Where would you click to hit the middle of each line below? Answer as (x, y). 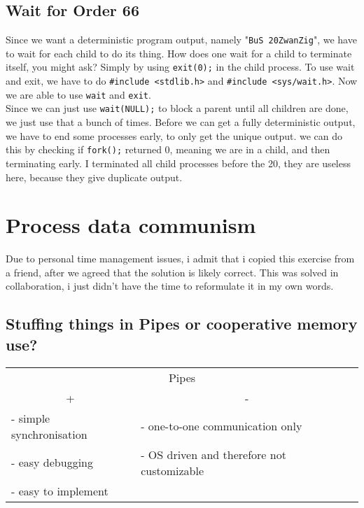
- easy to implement (60, 491)
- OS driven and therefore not (213, 454)
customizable (173, 470)
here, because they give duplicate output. (94, 177)
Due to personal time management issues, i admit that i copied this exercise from (180, 259)
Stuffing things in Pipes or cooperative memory (182, 324)
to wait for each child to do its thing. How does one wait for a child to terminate (179, 53)
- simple (31, 418)
